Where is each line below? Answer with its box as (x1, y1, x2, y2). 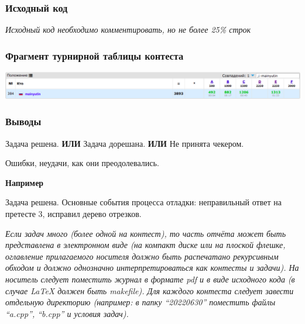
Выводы (5, 114, 42, 129)
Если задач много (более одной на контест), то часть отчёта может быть (5, 227, 286, 239)
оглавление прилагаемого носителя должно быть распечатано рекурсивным (5, 250, 279, 262)
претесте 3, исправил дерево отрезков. (5, 207, 142, 219)
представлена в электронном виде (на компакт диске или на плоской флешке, (5, 239, 286, 251)
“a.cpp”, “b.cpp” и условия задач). (5, 307, 129, 319)
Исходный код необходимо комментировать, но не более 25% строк (5, 23, 251, 36)
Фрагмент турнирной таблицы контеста (5, 48, 184, 63)
